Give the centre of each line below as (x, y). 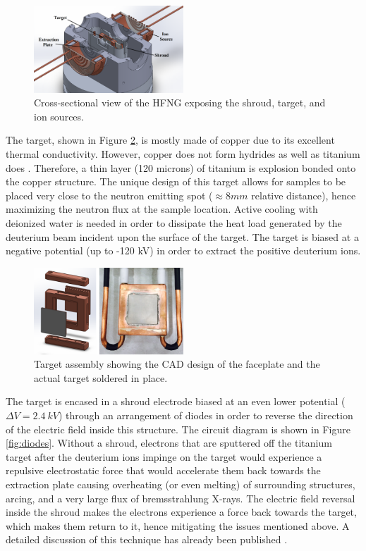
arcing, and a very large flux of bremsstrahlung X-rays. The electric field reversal (181, 498)
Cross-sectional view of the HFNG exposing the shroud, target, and (180, 103)
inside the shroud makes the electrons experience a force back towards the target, (181, 512)
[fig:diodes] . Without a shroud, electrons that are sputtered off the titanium (169, 443)
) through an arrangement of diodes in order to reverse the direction (206, 415)
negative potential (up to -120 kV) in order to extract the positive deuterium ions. (183, 250)
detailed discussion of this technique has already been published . (147, 539)
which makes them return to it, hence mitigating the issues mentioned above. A (178, 525)
